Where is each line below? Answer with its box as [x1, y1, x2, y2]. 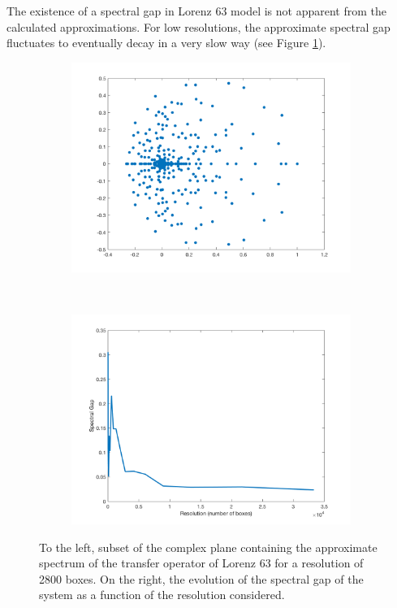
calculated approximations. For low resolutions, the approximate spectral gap [6, 18, 391, 35]
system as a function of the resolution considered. [39, 586, 285, 603]
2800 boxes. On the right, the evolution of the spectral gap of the [39, 570, 364, 587]
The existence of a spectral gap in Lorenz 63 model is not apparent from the [6, 2, 386, 19]
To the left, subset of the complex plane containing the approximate [39, 538, 378, 555]
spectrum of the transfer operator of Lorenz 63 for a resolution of [39, 554, 364, 571]
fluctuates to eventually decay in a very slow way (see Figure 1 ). [6, 34, 326, 51]
